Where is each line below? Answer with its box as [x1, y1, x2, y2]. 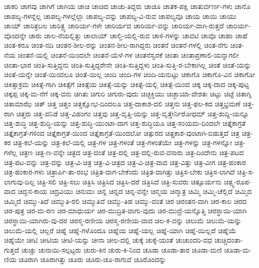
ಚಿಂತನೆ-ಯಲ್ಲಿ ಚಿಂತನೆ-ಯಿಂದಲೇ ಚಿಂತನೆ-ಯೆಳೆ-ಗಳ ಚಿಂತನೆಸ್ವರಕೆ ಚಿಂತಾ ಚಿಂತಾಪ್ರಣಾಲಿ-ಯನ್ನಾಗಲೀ [17, 49, 239, 60]
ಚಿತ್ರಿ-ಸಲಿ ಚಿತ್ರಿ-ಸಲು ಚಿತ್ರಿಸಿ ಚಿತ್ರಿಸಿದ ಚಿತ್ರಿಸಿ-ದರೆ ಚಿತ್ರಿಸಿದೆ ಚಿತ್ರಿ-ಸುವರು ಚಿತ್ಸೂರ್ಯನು [37, 176, 222, 186]
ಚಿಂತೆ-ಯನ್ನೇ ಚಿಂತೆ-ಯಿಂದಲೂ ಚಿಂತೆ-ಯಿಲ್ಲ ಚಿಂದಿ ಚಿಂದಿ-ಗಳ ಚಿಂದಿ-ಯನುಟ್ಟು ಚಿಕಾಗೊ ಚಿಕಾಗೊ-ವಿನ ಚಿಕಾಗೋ [4, 69, 255, 80]
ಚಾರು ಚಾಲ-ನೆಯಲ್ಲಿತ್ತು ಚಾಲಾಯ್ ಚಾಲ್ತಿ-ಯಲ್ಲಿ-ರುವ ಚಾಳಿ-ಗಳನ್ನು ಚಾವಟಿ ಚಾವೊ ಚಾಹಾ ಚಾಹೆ [28, 30, 248, 40]
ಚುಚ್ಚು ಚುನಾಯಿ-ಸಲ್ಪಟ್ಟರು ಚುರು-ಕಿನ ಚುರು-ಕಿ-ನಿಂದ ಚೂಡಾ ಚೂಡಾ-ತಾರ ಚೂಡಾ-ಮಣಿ [21, 244, 222, 255]
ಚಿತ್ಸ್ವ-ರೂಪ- [224, 176, 252, 186]
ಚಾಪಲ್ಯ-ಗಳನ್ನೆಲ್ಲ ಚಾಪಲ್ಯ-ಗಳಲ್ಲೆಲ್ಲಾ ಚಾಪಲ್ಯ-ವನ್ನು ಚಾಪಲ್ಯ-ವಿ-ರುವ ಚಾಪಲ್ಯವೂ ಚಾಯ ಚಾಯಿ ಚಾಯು [4, 10, 237, 21]
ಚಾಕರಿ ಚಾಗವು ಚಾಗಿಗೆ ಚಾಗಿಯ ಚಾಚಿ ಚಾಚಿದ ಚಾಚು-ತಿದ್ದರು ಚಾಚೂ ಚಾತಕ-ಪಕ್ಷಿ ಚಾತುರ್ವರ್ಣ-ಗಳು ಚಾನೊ [4, 1, 251, 11]
